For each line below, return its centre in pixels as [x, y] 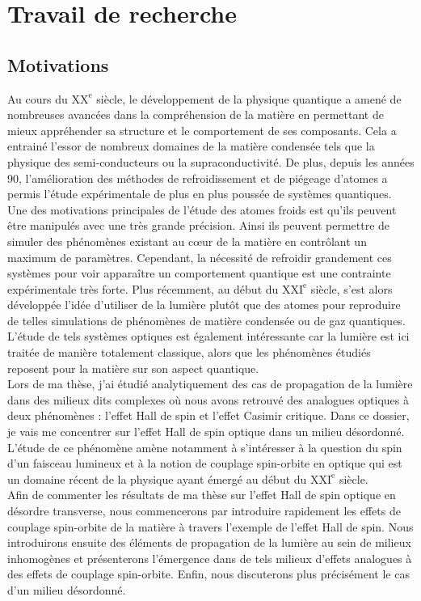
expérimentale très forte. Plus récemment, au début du [143, 288]
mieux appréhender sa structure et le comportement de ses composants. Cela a [202, 130]
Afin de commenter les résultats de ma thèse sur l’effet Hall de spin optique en [202, 495]
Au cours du [38, 98]
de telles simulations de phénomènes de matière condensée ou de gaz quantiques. [206, 320]
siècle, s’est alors [352, 288]
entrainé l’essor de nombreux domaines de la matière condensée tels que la [191, 146]
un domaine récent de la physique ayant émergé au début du [157, 478]
